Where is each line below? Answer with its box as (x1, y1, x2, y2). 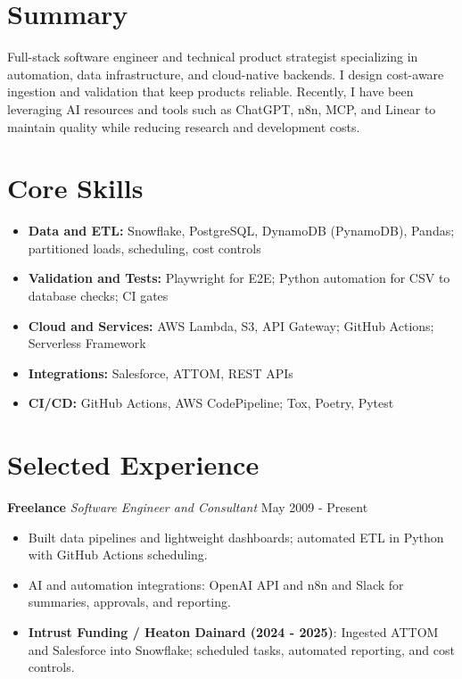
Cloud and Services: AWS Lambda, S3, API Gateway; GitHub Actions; (28, 316, 434, 335)
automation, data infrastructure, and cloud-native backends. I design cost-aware (7, 64, 444, 83)
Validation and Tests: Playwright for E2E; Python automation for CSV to (28, 269, 450, 287)
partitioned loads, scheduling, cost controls (28, 238, 261, 257)
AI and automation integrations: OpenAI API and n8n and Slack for (28, 575, 404, 593)
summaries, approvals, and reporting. (28, 592, 231, 611)
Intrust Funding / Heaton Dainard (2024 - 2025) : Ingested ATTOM (28, 623, 439, 642)
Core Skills (7, 170, 144, 206)
